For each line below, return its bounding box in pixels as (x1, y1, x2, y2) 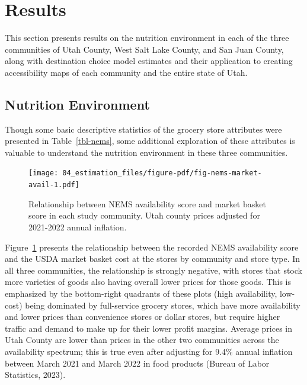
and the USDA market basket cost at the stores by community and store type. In (5, 252, 300, 265)
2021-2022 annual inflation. (28, 220, 127, 233)
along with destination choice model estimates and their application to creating (5, 54, 293, 67)
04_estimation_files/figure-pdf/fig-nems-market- (62, 169, 262, 178)
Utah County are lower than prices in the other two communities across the (5, 333, 279, 346)
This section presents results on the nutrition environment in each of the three (5, 31, 289, 44)
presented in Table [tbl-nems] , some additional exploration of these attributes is (5, 134, 295, 147)
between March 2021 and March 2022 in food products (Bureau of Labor (5, 357, 270, 369)
